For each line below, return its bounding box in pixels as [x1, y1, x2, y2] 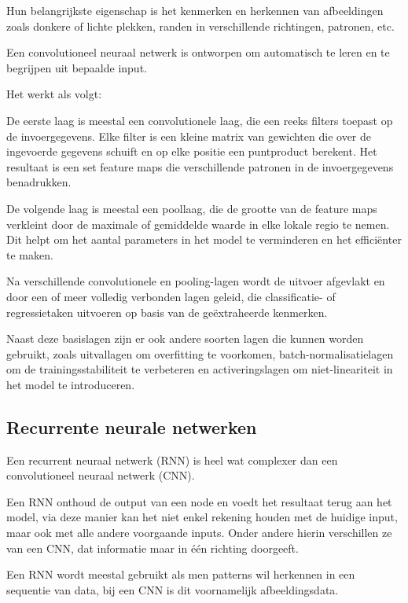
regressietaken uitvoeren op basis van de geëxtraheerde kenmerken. [6, 303, 328, 320]
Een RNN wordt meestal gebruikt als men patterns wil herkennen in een [6, 566, 355, 583]
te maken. [6, 246, 53, 263]
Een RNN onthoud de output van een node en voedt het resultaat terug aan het [6, 493, 392, 509]
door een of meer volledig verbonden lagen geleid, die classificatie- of [6, 288, 336, 304]
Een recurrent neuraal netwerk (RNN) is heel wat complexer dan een [6, 451, 338, 468]
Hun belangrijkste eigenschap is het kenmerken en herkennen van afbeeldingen [6, 2, 384, 18]
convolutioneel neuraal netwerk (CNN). [6, 467, 195, 484]
